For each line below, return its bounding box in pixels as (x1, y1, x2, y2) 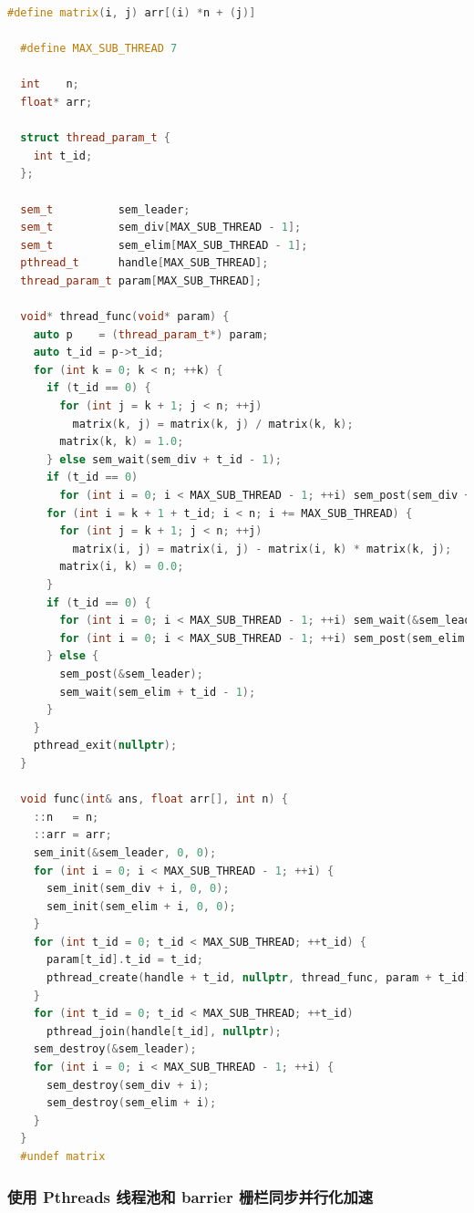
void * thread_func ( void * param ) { (20, 310, 230, 324)
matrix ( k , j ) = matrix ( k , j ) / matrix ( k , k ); (72, 417, 354, 430)
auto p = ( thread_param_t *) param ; (33, 327, 269, 341)
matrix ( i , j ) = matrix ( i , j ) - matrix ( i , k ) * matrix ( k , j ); (72, 542, 452, 555)
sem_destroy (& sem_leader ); (33, 1042, 197, 1056)
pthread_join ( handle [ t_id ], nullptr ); (46, 1024, 282, 1038)
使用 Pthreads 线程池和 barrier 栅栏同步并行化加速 (7, 1185, 374, 1208)
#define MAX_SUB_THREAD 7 (20, 42, 178, 56)
